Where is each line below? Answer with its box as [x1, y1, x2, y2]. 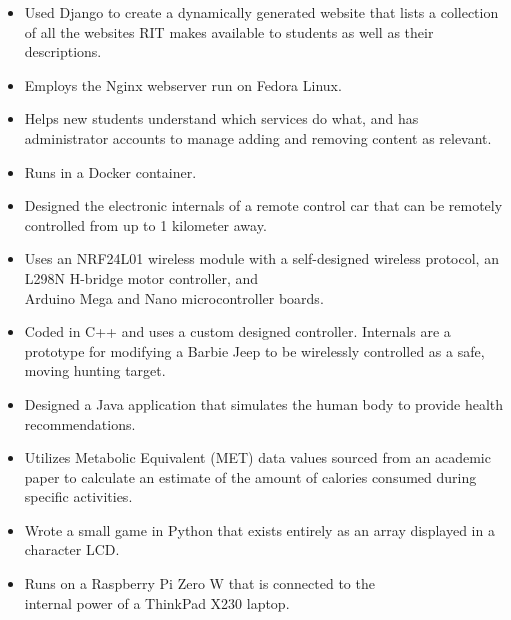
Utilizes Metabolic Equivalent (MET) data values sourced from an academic [24, 447, 491, 468]
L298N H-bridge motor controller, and [24, 267, 259, 288]
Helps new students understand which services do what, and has [24, 108, 419, 129]
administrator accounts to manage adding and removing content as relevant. [24, 127, 492, 148]
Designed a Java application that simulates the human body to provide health [24, 393, 504, 414]
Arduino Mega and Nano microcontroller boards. [24, 287, 324, 308]
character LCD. [24, 539, 120, 560]
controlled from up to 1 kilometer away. [24, 214, 267, 235]
